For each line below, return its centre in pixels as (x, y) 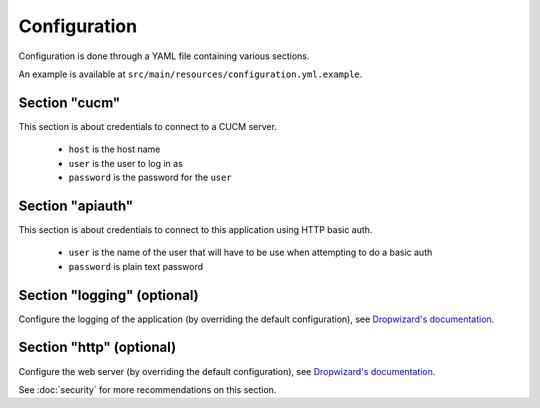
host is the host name (114, 149)
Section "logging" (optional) (108, 295)
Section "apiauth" (76, 205)
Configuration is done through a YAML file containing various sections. (164, 56)
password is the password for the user (150, 177)
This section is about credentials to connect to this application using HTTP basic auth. (195, 229)
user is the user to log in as (126, 163)
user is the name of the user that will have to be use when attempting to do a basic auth (250, 252)
